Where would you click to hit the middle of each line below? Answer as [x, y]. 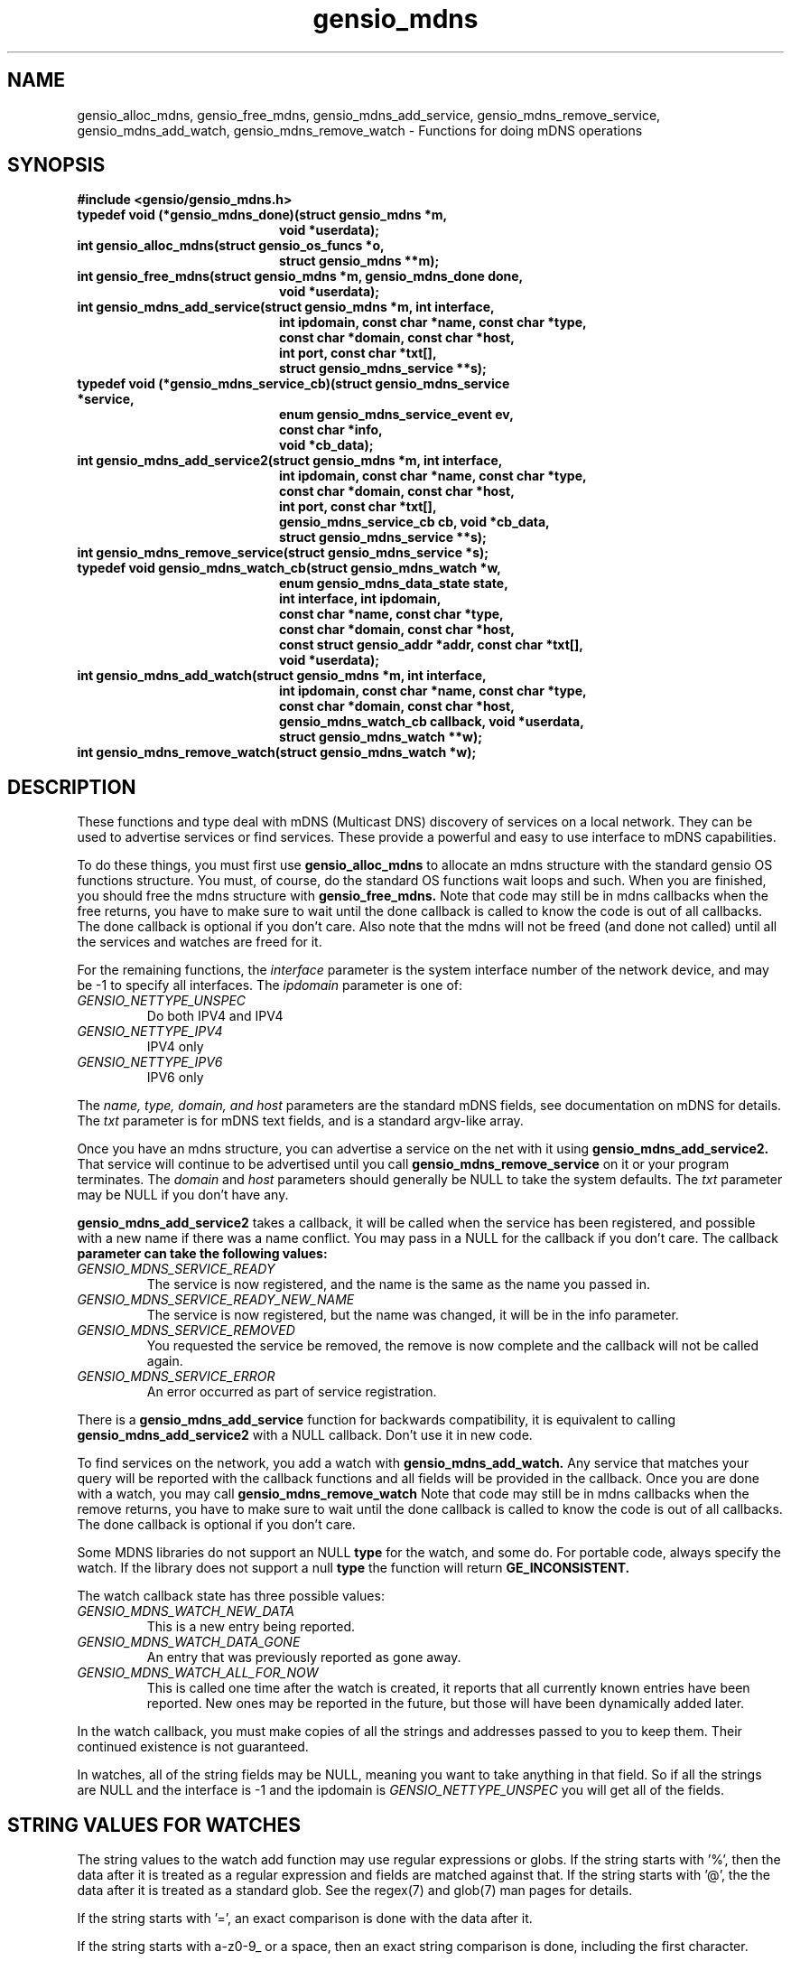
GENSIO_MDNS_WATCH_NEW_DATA [186, 1611]
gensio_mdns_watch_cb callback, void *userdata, [432, 722]
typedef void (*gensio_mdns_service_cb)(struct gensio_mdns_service [293, 384]
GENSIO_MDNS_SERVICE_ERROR [176, 1377]
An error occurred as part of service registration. [292, 1392]
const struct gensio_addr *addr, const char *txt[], [432, 645]
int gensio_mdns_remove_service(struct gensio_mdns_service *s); [283, 553]
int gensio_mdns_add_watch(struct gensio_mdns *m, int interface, [282, 676]
